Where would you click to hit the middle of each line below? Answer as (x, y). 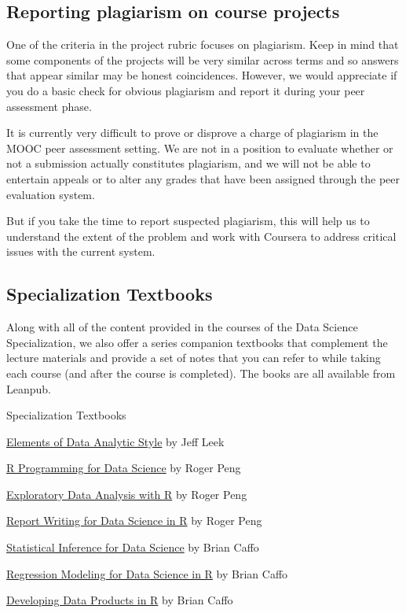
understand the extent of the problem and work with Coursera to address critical (201, 236)
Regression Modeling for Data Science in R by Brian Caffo (147, 573)
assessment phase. (49, 106)
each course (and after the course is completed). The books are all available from (201, 373)
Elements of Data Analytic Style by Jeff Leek (115, 441)
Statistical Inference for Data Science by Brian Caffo (133, 547)
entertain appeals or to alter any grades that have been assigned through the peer (203, 178)
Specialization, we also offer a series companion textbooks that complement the (197, 342)
